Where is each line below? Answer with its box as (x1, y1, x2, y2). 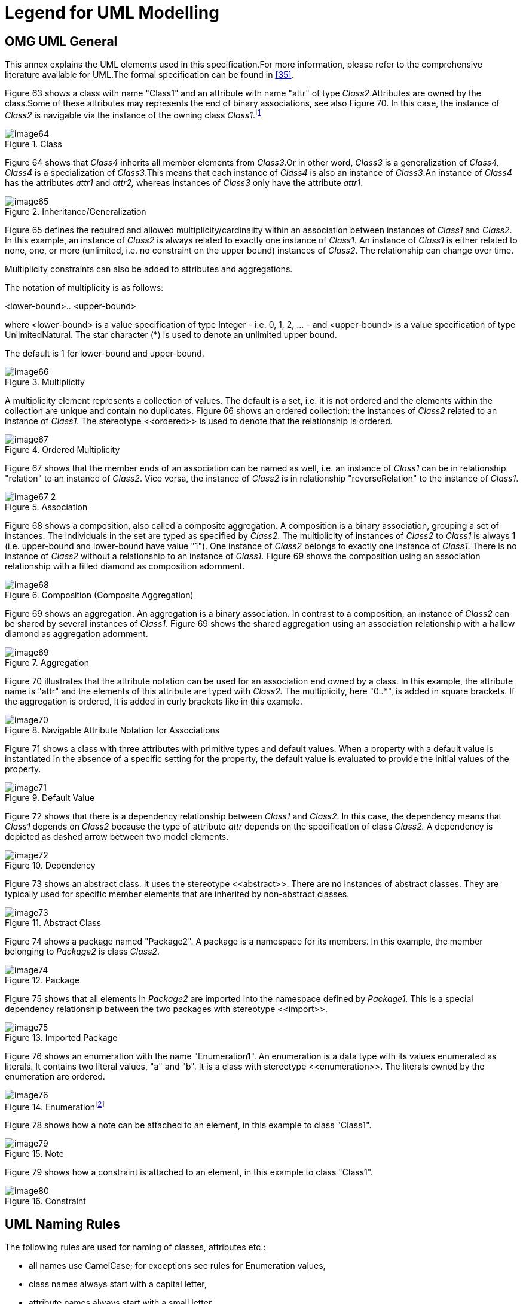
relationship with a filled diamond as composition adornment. (5, 560, 245, 571)
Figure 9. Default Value (5, 792, 95, 803)
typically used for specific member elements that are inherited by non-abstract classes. (5, 888, 350, 899)
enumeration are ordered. (5, 1071, 105, 1081)
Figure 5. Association (5, 501, 88, 512)
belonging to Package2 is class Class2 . (5, 946, 160, 956)
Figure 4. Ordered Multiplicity (5, 444, 120, 455)
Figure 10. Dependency (5, 860, 96, 870)
